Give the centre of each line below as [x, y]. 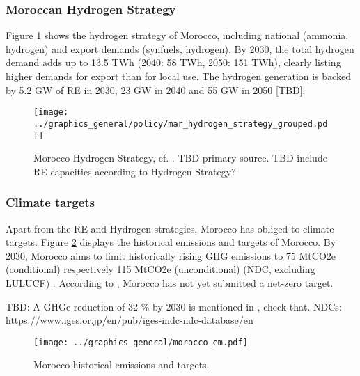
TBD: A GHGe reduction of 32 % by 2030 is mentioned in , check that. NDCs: [174, 306]
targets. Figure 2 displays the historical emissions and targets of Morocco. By [171, 242]
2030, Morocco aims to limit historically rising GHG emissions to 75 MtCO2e [171, 255]
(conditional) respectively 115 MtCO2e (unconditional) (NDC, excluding [161, 269]
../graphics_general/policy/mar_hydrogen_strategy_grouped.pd [181, 124]
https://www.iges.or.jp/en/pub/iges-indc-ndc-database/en [130, 320]
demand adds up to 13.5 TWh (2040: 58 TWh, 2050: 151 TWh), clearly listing [173, 62]
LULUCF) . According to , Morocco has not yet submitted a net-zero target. [170, 282]
